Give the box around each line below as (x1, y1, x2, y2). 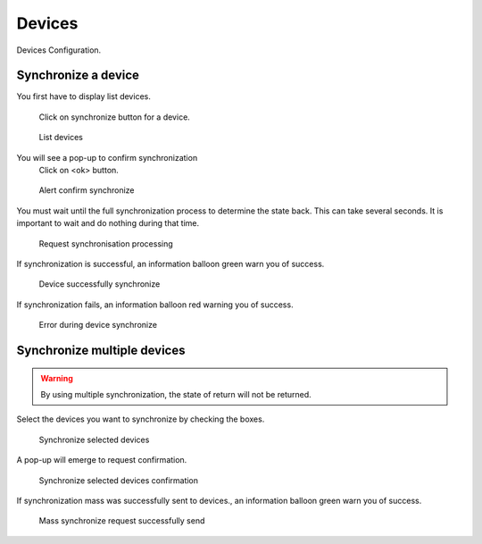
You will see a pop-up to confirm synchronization (16, 152, 198, 163)
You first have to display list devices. (16, 91, 151, 102)
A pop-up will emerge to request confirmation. (16, 455, 187, 465)
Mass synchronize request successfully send (38, 515, 205, 526)
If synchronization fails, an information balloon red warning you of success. (16, 299, 294, 310)
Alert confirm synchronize (38, 185, 135, 196)
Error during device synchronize (38, 320, 158, 331)
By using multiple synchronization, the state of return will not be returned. (40, 389, 312, 399)
